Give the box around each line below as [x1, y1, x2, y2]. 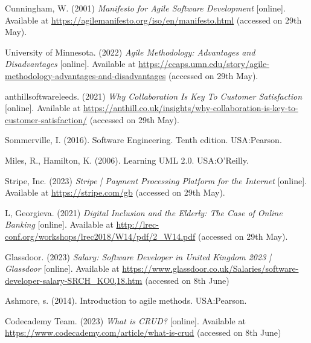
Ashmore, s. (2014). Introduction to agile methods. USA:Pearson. [5, 294, 247, 307]
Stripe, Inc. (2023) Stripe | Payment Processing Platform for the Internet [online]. [5, 174, 307, 187]
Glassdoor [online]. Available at [5, 262, 120, 275]
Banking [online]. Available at [5, 218, 114, 231]
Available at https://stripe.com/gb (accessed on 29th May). [5, 186, 225, 199]
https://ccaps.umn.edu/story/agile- [138, 57, 269, 70]
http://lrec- [116, 218, 159, 231]
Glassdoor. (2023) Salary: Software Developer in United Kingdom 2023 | [5, 250, 272, 263]
